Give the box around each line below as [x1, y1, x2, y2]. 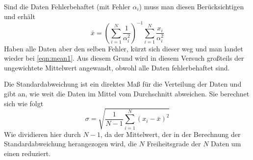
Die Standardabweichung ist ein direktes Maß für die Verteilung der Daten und [4, 79, 242, 89]
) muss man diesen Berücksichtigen [139, 1, 244, 11]
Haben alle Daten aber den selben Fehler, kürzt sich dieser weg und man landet [4, 43, 243, 53]
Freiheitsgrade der [147, 138, 201, 149]
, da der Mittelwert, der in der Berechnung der [100, 129, 241, 139]
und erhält [4, 11, 35, 21]
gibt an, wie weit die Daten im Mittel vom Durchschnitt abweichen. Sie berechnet [4, 89, 250, 99]
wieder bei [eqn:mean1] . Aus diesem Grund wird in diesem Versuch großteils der [4, 53, 244, 63]
